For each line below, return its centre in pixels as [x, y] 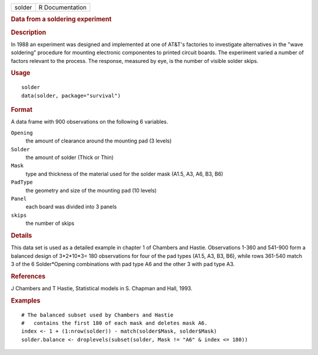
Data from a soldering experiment [61, 19]
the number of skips [50, 223]
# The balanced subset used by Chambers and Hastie [97, 315]
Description [29, 32]
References [28, 276]
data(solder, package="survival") [71, 95]
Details [21, 235]
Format [21, 110]
